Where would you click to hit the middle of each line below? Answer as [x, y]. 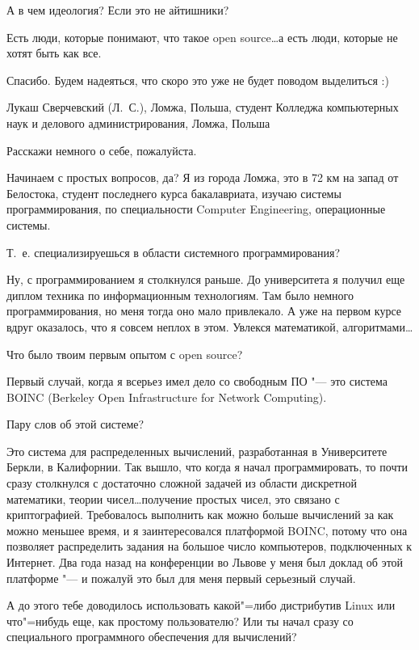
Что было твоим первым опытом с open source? [125, 354]
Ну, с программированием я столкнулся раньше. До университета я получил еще [206, 279]
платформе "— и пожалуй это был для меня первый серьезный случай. [181, 578]
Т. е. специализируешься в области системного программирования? [174, 252]
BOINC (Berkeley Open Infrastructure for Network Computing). [167, 397]
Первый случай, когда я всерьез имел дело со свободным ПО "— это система [197, 381]
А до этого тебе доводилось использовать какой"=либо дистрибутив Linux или [201, 605]
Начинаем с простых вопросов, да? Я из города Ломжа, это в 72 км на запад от [203, 177]
